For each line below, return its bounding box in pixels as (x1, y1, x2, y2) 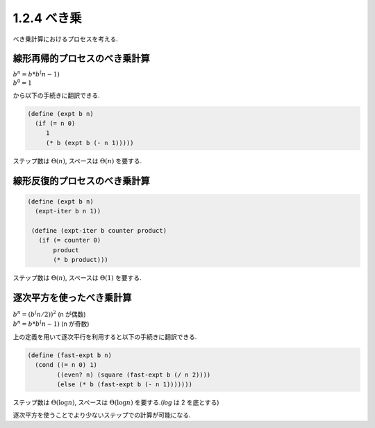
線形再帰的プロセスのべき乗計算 (12, 53, 150, 65)
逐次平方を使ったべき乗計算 (12, 292, 132, 304)
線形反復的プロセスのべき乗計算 (12, 174, 150, 187)
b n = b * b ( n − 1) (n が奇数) (12, 319, 90, 328)
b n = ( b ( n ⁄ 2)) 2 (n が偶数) (12, 309, 86, 319)
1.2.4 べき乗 (12, 10, 82, 26)
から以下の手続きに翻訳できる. (12, 91, 100, 99)
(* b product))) (53, 256, 109, 264)
